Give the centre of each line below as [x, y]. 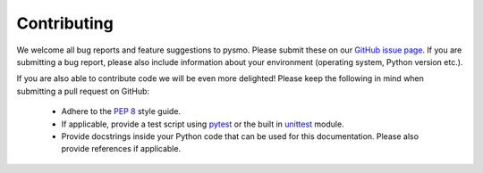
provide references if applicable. [121, 149]
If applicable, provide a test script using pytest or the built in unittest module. [203, 124]
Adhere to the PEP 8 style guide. [121, 111]
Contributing [65, 23]
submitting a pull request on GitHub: [83, 91]
